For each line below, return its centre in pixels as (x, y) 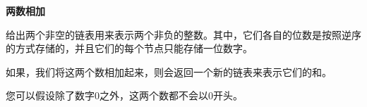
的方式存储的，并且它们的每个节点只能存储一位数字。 (129, 48)
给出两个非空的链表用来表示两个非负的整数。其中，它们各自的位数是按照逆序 (183, 34)
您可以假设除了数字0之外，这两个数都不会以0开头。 (124, 95)
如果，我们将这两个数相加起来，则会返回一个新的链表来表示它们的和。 (169, 71)
